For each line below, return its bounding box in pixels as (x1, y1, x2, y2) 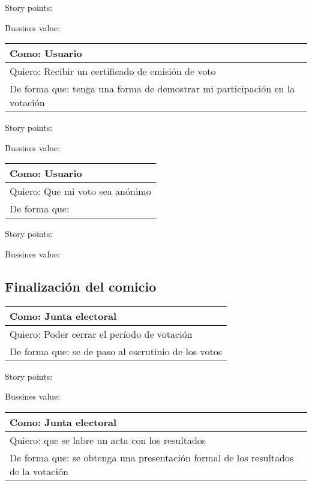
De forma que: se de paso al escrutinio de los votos (10, 344, 223, 358)
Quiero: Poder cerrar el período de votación (10, 326, 193, 341)
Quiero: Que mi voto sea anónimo (10, 184, 151, 199)
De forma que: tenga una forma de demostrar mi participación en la (10, 82, 295, 96)
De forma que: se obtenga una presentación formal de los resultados (10, 450, 294, 464)
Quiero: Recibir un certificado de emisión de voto (10, 64, 216, 79)
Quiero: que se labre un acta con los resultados (10, 433, 206, 447)
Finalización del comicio (5, 277, 157, 295)
